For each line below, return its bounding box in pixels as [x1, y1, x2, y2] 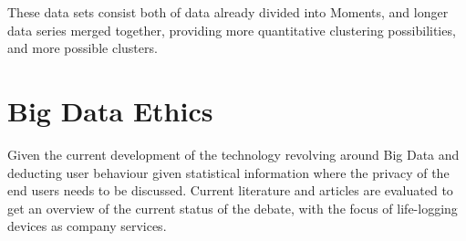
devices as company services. [7, 216, 167, 236]
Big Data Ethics [7, 91, 213, 129]
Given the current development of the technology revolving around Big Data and [7, 144, 460, 163]
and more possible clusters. [7, 38, 158, 58]
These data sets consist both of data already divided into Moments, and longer [7, 3, 449, 21]
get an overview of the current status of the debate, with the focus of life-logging [7, 198, 458, 217]
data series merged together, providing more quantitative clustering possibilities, [7, 20, 456, 39]
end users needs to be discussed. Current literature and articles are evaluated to [7, 181, 453, 200]
